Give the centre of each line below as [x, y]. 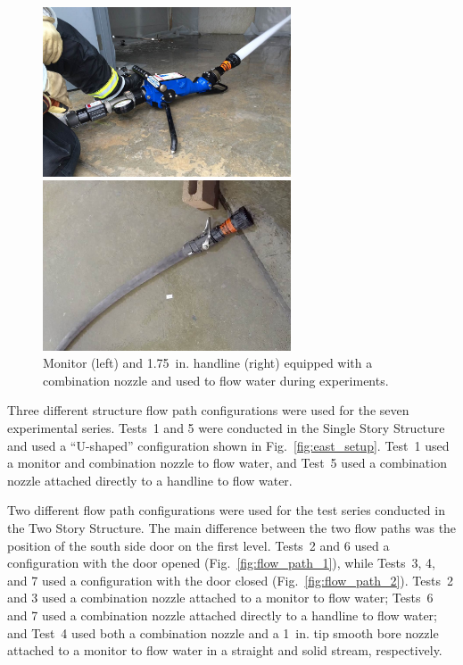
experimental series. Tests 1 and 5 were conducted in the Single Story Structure [226, 428]
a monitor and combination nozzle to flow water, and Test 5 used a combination [227, 463]
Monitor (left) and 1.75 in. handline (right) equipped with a [208, 363]
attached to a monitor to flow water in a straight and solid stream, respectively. [225, 650]
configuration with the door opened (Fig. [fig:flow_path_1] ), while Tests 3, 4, [221, 563]
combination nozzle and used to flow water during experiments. [216, 380]
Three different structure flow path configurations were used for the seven [208, 410]
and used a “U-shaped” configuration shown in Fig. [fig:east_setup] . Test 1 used [228, 445]
